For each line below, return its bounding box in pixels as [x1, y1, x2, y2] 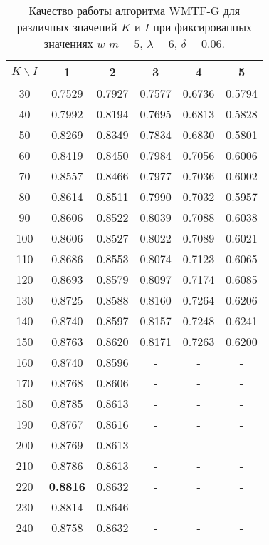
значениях [43, 35, 93, 51]
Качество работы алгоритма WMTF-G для [28, 2, 241, 19]
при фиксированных [153, 19, 252, 35]
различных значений [16, 19, 117, 35]
